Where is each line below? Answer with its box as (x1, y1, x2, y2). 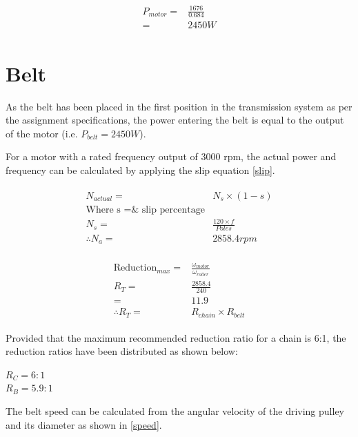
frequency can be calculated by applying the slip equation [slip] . (6, 162, 275, 177)
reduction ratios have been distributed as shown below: (6, 344, 238, 358)
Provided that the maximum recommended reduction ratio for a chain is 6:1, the (6, 330, 346, 344)
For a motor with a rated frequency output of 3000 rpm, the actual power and (6, 149, 337, 164)
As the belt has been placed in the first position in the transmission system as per (6, 99, 352, 113)
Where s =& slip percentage (86, 204, 205, 215)
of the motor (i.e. (6, 126, 78, 140)
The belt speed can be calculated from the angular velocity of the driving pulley (6, 404, 344, 418)
